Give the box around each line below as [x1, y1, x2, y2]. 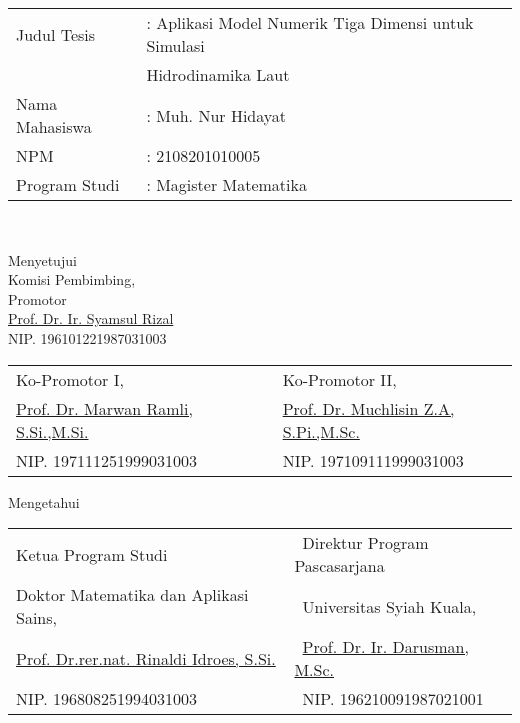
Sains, [16, 606, 57, 630]
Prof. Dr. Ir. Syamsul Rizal [8, 308, 174, 329]
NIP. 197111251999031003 [16, 448, 198, 472]
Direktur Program [302, 531, 429, 555]
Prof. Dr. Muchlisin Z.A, [282, 396, 455, 420]
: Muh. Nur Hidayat [146, 103, 287, 127]
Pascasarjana [294, 554, 385, 578]
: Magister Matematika [146, 173, 307, 196]
